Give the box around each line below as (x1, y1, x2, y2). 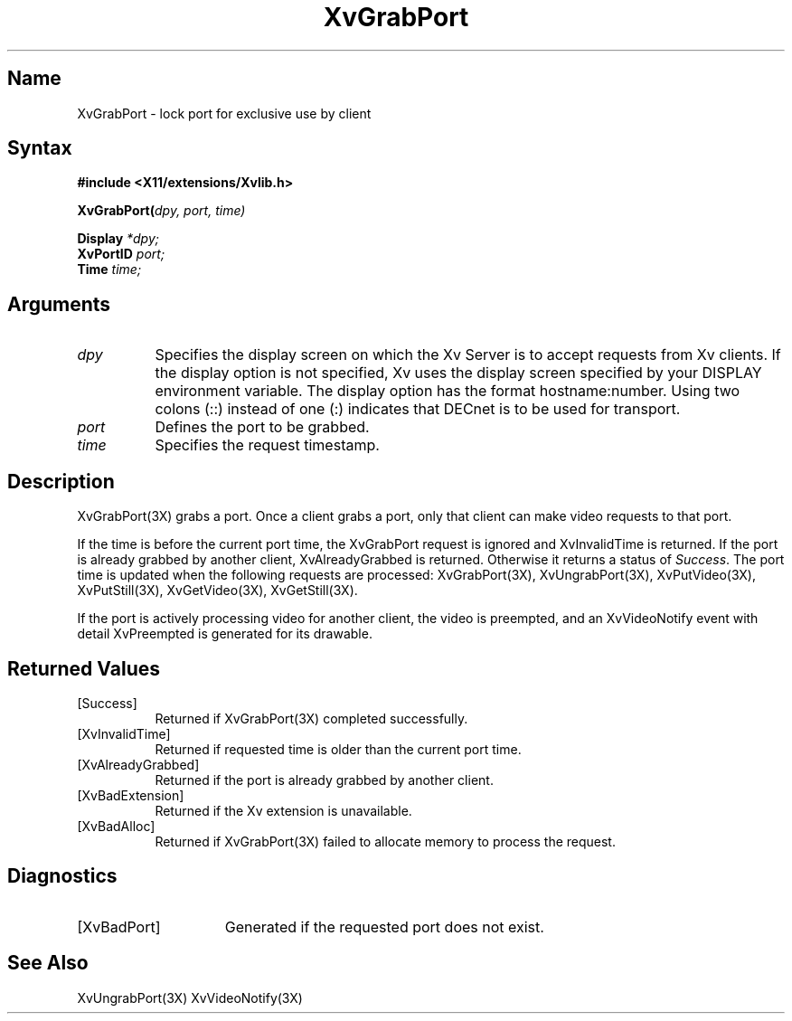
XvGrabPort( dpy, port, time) (77, 203, 246, 219)
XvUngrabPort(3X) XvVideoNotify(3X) (77, 989, 303, 1006)
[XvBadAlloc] (77, 818, 156, 834)
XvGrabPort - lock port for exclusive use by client (77, 105, 372, 121)
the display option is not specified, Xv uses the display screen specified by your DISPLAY (155, 364, 762, 383)
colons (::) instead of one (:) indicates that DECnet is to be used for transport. (155, 400, 681, 419)
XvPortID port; (77, 246, 165, 262)
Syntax (7, 137, 72, 160)
